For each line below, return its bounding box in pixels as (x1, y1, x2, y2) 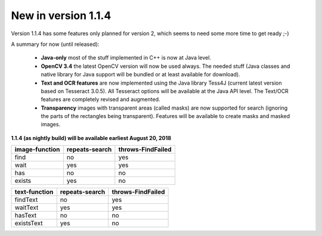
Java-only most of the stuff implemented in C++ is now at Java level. (41, 54, 212, 61)
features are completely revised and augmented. (41, 96, 160, 103)
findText (14, 195, 38, 204)
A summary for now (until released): (11, 41, 100, 48)
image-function (14, 145, 60, 154)
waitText (14, 203, 39, 212)
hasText (14, 212, 37, 220)
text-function (14, 188, 54, 196)
